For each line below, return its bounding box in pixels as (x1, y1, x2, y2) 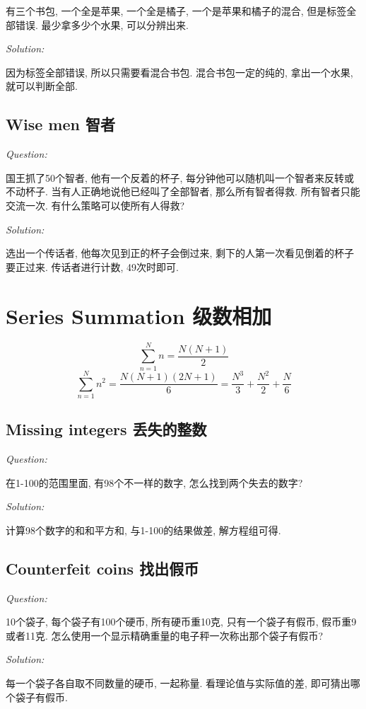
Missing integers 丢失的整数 (6, 418, 207, 440)
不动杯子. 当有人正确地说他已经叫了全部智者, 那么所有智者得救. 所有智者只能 (6, 184, 360, 199)
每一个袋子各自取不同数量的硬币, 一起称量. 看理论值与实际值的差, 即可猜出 (6, 676, 350, 691)
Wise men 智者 (6, 113, 115, 135)
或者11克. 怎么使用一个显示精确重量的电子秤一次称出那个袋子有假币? (6, 628, 324, 642)
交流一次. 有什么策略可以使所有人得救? (6, 197, 185, 212)
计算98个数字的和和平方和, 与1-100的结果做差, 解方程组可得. (6, 522, 281, 537)
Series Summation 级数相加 (6, 301, 272, 330)
